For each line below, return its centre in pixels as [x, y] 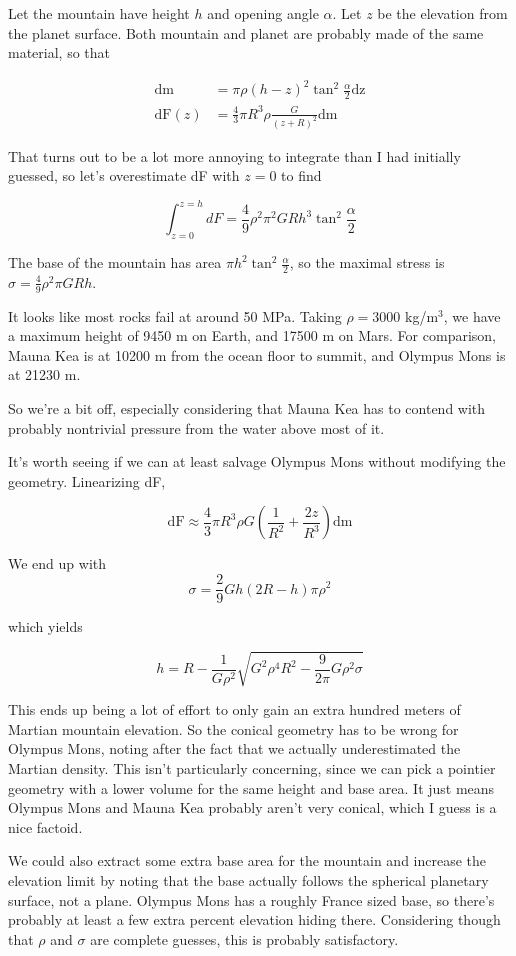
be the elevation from [442, 13]
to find [301, 175]
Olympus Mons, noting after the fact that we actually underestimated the [234, 748]
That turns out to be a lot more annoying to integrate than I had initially [234, 155]
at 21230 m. [44, 374]
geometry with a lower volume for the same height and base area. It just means [251, 787]
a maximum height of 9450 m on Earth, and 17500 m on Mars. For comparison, [252, 335]
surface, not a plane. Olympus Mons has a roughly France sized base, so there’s [251, 899]
